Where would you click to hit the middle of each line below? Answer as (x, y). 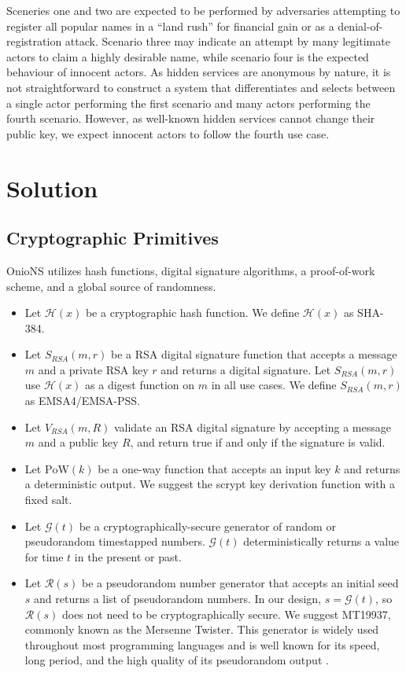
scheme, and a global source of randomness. (111, 286)
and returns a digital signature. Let (246, 369)
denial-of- (360, 26)
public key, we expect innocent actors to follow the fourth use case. (168, 133)
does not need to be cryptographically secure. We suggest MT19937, (226, 614)
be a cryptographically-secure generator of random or (207, 526)
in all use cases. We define (274, 385)
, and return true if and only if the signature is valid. (258, 442)
